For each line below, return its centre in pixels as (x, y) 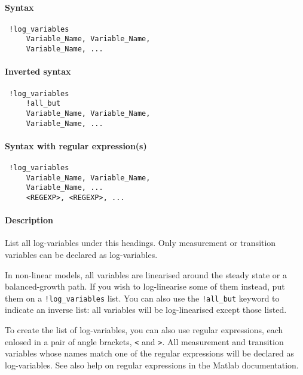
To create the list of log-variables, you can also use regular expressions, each (144, 330)
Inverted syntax (38, 71)
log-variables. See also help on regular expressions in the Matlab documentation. (152, 365)
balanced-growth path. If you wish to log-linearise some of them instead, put (145, 286)
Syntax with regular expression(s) (76, 145)
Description (29, 220)
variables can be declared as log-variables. (81, 254)
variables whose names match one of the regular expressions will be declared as (150, 353)
